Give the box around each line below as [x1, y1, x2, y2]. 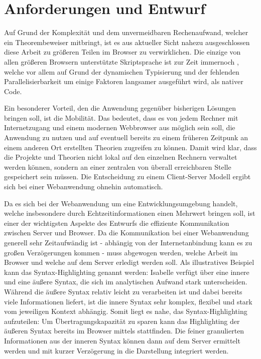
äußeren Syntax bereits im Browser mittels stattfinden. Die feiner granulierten [4, 325, 244, 336]
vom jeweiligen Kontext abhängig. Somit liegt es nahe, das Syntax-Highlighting [4, 306, 247, 316]
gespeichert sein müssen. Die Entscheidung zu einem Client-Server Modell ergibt [4, 171, 251, 182]
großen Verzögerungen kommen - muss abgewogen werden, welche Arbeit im [4, 247, 238, 257]
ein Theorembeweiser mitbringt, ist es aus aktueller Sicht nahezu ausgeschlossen [4, 37, 250, 47]
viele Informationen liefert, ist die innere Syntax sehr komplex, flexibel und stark [4, 296, 252, 306]
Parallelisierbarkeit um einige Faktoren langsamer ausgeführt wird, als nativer [4, 76, 243, 87]
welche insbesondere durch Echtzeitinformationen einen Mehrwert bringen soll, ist [4, 208, 255, 218]
